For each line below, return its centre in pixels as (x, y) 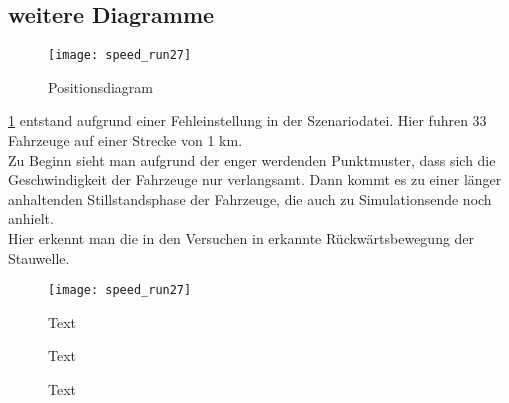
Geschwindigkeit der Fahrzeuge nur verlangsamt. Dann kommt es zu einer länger (255, 179)
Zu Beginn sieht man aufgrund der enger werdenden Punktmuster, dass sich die (252, 159)
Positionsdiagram (101, 86)
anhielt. (31, 218)
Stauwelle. (39, 257)
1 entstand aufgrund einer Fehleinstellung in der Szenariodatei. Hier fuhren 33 (247, 120)
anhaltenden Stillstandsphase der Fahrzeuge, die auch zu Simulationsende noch (250, 198)
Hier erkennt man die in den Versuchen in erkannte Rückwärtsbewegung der (241, 238)
